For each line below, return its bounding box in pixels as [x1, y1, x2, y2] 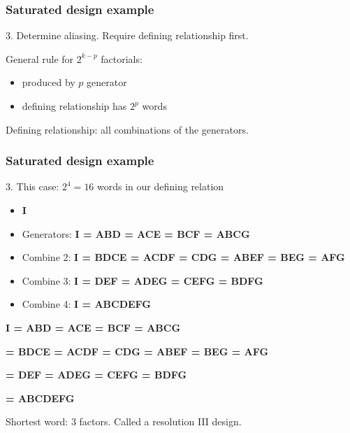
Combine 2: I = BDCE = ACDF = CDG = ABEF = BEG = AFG [22, 250, 345, 264]
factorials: [101, 51, 143, 66]
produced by [22, 75, 75, 90]
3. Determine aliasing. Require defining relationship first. [6, 28, 249, 43]
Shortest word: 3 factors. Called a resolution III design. [6, 414, 242, 429]
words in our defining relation [97, 179, 224, 194]
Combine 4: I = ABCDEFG [22, 297, 151, 311]
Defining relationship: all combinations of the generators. [6, 122, 249, 136]
